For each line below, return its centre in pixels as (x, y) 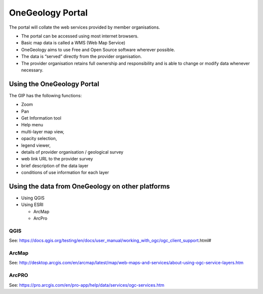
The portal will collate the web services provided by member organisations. (85, 27)
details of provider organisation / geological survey (72, 152)
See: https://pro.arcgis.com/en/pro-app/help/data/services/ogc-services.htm (87, 285)
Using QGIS (33, 198)
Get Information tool (41, 118)
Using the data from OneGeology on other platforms (89, 186)
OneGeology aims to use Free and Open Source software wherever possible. (98, 50)
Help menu (32, 125)
